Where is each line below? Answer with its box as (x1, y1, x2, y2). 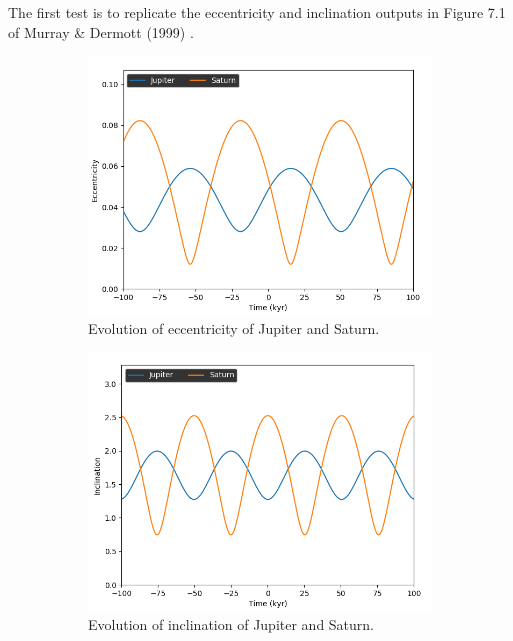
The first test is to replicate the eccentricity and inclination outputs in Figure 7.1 (8, 2, 506, 22)
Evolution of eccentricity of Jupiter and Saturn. (88, 317, 380, 338)
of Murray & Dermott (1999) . (8, 21, 194, 42)
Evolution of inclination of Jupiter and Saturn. (88, 613, 375, 634)
